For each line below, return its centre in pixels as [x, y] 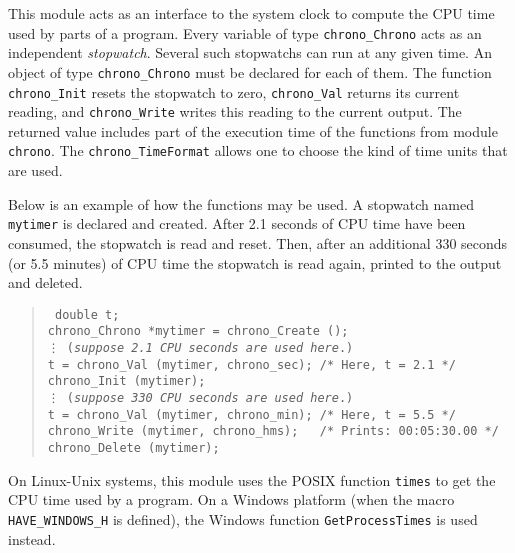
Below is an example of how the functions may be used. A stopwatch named [241, 203]
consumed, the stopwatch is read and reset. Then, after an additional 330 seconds [258, 242]
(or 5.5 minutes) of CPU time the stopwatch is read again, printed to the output [255, 262]
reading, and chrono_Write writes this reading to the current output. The [235, 111]
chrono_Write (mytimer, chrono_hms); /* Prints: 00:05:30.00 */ [273, 431]
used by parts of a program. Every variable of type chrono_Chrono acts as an [245, 32]
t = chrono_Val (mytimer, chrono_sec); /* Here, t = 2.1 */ [251, 364]
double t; [87, 314]
